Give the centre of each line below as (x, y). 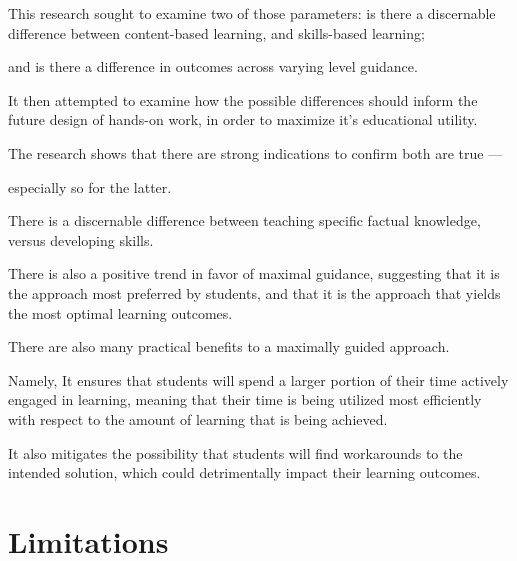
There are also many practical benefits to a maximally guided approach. (229, 346)
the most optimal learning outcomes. (120, 312)
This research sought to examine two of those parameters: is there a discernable (252, 13)
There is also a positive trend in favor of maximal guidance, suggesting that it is (254, 273)
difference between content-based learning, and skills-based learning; (216, 32)
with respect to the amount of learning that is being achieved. (198, 418)
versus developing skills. (81, 239)
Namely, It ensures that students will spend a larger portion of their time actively (258, 379)
